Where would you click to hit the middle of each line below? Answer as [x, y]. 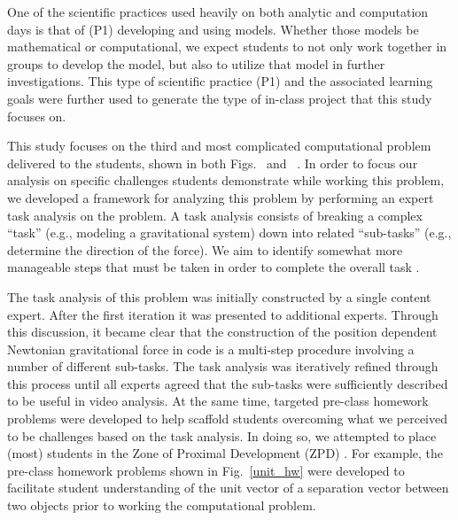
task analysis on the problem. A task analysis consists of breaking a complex [215, 215]
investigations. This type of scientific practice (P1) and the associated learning [220, 81]
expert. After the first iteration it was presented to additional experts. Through [223, 314]
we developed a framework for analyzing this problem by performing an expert [221, 197]
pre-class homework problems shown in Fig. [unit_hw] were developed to [206, 470]
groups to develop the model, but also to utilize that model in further [196, 63]
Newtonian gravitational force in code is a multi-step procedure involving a [211, 349]
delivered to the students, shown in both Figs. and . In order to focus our [213, 163]
